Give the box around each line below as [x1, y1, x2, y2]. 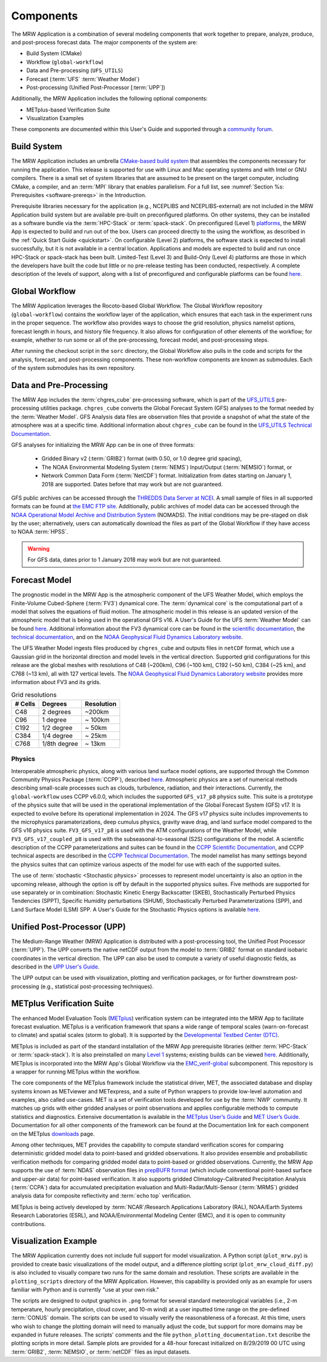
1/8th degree [42, 739, 79, 748]
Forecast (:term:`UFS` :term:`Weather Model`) [26, 75, 140, 82]
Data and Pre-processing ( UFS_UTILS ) [26, 67, 124, 74]
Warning [27, 545, 50, 552]
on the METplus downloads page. [11, 1130, 95, 1137]
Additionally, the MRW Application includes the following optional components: [11, 95, 208, 102]
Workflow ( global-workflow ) [26, 58, 104, 65]
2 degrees [42, 707, 71, 716]
